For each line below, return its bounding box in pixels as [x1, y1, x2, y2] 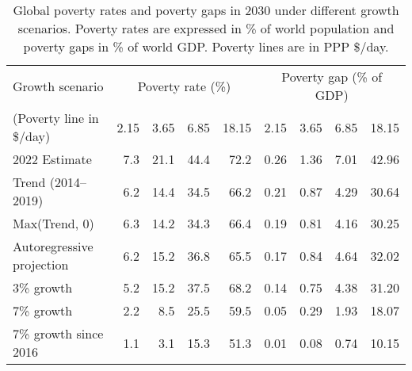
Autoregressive [13, 237, 93, 255]
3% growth [13, 278, 73, 296]
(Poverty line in [13, 109, 99, 127]
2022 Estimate [13, 150, 92, 168]
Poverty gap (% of [281, 67, 383, 86]
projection [13, 255, 69, 273]
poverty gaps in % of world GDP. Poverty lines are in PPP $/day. [23, 37, 389, 55]
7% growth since [13, 324, 104, 342]
